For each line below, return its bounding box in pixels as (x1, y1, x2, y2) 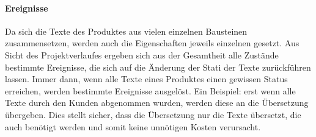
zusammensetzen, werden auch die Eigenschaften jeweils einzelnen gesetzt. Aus (5, 37, 299, 49)
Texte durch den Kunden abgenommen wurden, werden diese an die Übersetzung (5, 96, 309, 109)
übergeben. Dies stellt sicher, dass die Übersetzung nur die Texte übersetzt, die (5, 108, 301, 121)
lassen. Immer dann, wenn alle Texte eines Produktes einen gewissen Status (5, 72, 288, 85)
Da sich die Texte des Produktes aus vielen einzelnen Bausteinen (5, 24, 248, 37)
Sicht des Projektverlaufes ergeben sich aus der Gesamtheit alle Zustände (5, 48, 279, 61)
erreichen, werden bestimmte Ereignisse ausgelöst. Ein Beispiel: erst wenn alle (5, 84, 296, 97)
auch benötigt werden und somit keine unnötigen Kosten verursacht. (5, 120, 261, 133)
